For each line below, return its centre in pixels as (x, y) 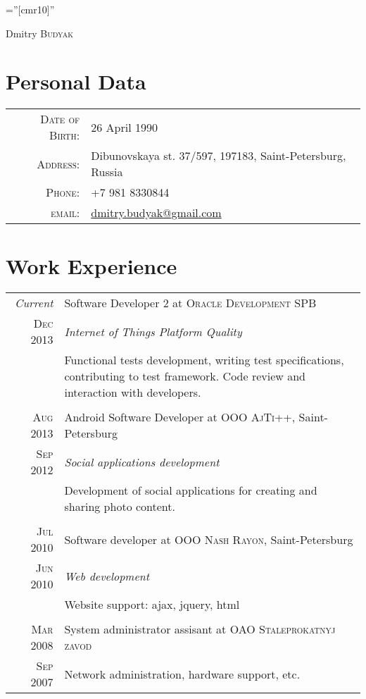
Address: (58, 163)
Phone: (63, 192)
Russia (107, 172)
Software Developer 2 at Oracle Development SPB (190, 303)
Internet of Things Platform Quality (153, 331)
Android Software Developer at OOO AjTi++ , (180, 417)
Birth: (65, 135)
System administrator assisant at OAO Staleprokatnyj (200, 629)
